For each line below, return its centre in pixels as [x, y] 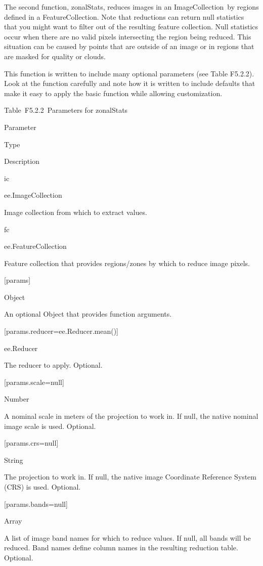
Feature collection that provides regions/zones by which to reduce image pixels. [127, 263]
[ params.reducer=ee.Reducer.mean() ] [61, 331]
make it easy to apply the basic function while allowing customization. [113, 93]
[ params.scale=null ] [34, 382]
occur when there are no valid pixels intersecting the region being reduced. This [128, 36]
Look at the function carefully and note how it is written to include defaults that [130, 83]
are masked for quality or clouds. [55, 56]
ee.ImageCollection [33, 195]
